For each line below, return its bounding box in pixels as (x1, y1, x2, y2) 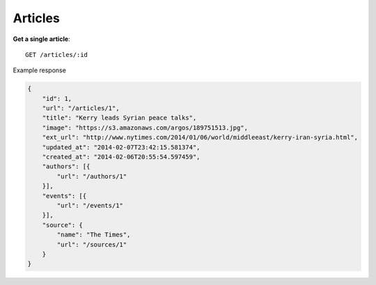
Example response (13, 66, 66, 74)
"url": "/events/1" (56, 202, 123, 209)
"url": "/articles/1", (42, 104, 120, 113)
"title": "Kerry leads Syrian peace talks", (42, 114, 197, 122)
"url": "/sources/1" (56, 241, 127, 248)
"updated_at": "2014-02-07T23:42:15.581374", (42, 143, 201, 151)
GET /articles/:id (25, 51, 88, 58)
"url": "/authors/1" (56, 172, 127, 180)
